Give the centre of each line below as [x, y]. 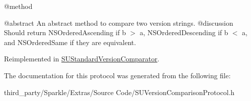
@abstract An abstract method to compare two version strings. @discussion [119, 23]
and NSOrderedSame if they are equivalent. [70, 42]
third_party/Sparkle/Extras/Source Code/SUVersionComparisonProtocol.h [119, 92]
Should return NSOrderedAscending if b [65, 32]
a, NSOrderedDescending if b [184, 32]
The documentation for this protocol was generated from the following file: [117, 75]
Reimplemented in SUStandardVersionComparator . [82, 59]
